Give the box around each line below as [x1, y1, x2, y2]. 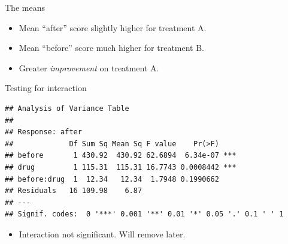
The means [5, 1, 45, 13]
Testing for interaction [5, 82, 87, 94]
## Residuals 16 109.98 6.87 [5, 186, 143, 195]
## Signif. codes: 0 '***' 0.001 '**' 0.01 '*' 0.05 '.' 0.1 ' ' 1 [5, 210, 284, 219]
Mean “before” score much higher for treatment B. [19, 41, 205, 54]
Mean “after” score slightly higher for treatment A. [19, 21, 207, 34]
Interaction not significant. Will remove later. [19, 227, 186, 240]
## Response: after [5, 128, 82, 137]
